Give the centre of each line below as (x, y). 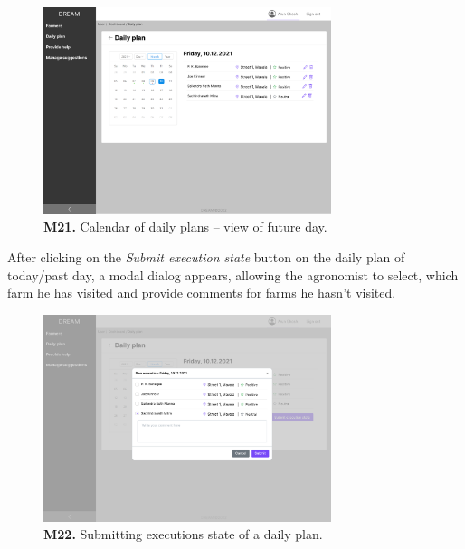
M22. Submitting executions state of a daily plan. (183, 534)
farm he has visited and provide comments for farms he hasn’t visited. (202, 293)
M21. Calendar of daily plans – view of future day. (185, 227)
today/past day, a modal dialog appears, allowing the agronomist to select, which (233, 274)
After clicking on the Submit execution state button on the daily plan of (206, 257)
